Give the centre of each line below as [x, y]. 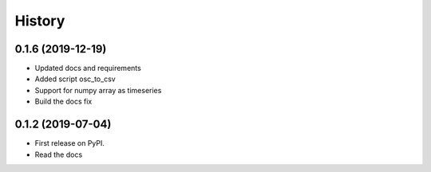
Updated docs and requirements [88, 68]
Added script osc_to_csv [75, 79]
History [40, 21]
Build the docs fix [63, 102]
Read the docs [59, 154]
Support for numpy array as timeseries [98, 90]
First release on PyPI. [70, 143]
